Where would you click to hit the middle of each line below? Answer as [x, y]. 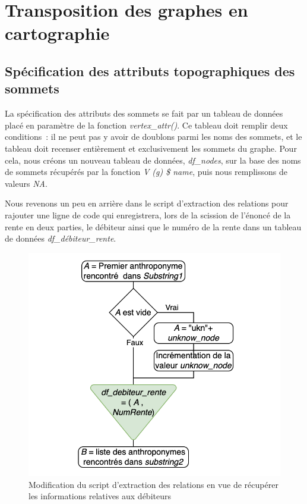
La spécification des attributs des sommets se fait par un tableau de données [144, 113]
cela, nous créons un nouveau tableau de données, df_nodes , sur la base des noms [153, 160]
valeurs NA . [26, 183]
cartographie [57, 33]
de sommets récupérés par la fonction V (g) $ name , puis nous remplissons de [146, 172]
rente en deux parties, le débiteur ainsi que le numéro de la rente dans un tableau [153, 226]
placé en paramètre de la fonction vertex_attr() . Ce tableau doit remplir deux [146, 125]
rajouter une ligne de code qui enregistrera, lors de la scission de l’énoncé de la [148, 215]
